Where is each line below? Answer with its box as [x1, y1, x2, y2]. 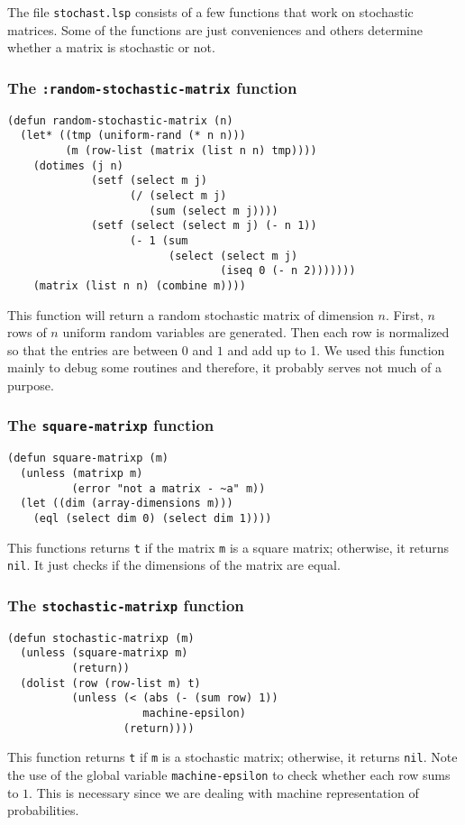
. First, [385, 305, 424, 324]
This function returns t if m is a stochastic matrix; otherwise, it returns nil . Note [7, 747, 458, 766]
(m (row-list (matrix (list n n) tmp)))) [65, 143, 317, 157]
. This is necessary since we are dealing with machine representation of [29, 783, 419, 802]
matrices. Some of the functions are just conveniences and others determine [7, 20, 423, 39]
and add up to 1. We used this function [227, 340, 445, 359]
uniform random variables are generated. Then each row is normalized [62, 323, 450, 342]
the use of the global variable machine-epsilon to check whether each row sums [7, 765, 451, 784]
